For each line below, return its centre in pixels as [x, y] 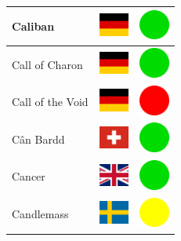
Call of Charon [47, 64]
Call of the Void [50, 102]
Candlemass [40, 214]
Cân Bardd [38, 139]
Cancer [29, 176]
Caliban [33, 26]
